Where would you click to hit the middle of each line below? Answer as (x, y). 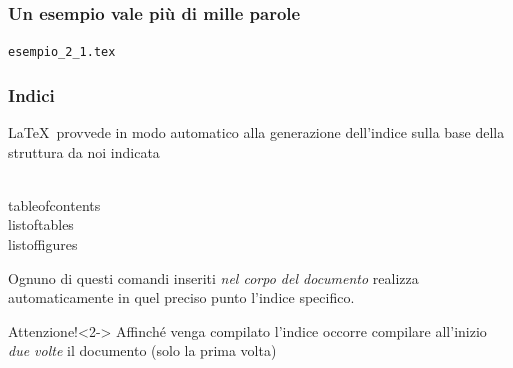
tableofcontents (54, 204)
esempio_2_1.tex (62, 52)
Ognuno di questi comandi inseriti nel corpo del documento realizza (213, 277)
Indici (31, 94)
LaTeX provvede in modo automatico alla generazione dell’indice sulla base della (256, 132)
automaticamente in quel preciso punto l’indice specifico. (181, 297)
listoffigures (43, 244)
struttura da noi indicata (84, 151)
